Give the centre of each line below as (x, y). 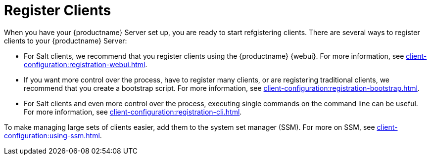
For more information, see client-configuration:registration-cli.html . (133, 112)
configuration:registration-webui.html (85, 64)
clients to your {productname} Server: (66, 40)
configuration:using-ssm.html (52, 135)
